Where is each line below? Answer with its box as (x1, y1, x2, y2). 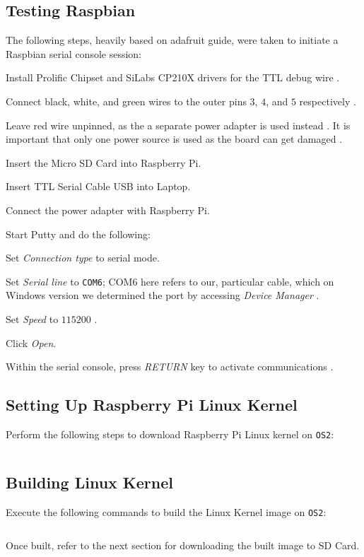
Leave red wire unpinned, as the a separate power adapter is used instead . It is (6, 117, 351, 132)
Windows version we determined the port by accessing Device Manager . (6, 288, 319, 303)
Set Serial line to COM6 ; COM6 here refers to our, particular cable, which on (6, 274, 334, 288)
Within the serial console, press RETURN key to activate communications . (6, 359, 334, 374)
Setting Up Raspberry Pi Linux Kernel (6, 394, 298, 416)
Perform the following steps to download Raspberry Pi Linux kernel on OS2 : (6, 426, 334, 441)
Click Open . (6, 335, 57, 350)
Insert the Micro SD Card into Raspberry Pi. (6, 155, 201, 170)
